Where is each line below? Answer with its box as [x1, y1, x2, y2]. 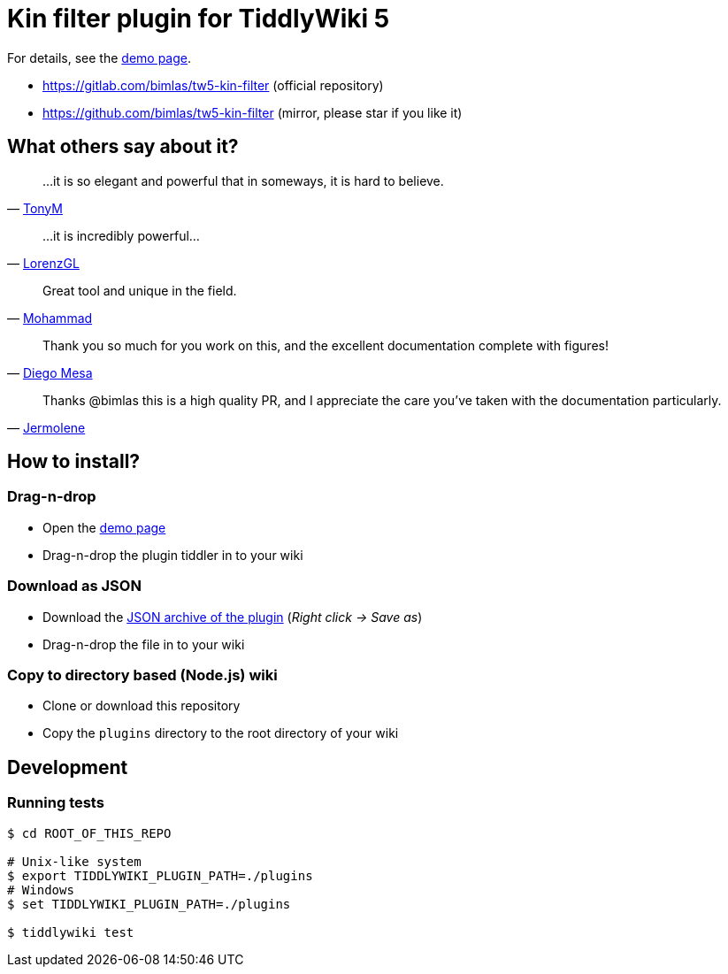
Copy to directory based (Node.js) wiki [7, 665, 278, 684]
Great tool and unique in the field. [42, 282, 237, 298]
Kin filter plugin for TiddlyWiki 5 [7, 4, 390, 34]
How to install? [7, 450, 141, 473]
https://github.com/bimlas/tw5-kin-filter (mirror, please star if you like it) [42, 104, 463, 120]
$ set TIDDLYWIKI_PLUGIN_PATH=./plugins [7, 896, 291, 911]
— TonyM [7, 200, 63, 216]
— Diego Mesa [7, 364, 93, 380]
